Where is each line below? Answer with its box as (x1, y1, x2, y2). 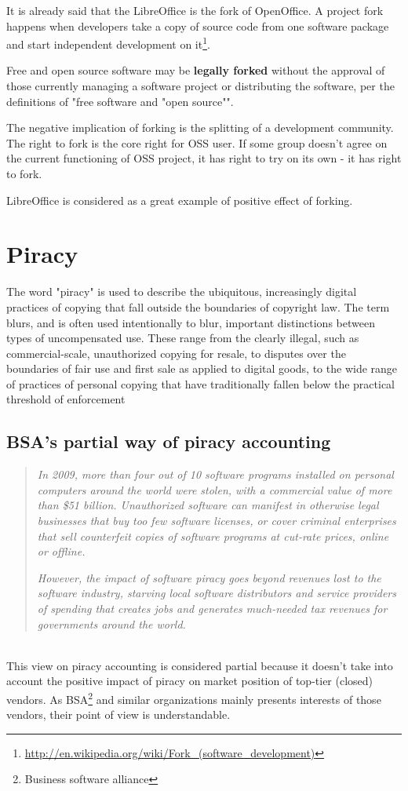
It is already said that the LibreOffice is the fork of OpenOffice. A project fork (6, 2, 384, 18)
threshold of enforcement (6, 391, 126, 407)
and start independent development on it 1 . (6, 34, 210, 52)
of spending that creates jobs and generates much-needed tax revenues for (37, 600, 388, 617)
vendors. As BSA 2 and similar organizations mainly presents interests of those (6, 688, 381, 707)
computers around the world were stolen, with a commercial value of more (37, 481, 392, 498)
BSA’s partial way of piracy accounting (6, 429, 331, 454)
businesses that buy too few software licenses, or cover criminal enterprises (37, 512, 396, 529)
